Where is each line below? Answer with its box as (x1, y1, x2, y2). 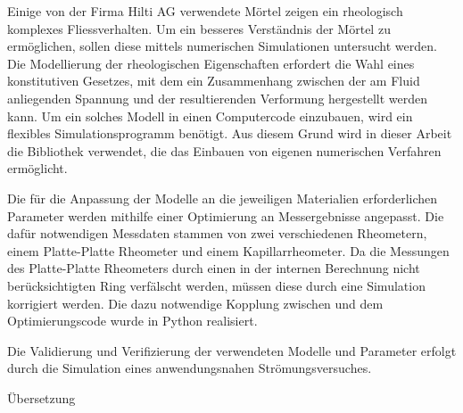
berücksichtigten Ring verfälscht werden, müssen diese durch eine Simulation (7, 276, 426, 294)
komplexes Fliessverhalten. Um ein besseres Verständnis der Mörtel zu (7, 19, 391, 37)
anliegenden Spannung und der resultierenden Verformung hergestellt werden (7, 88, 428, 107)
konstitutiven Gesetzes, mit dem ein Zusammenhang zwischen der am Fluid (7, 71, 420, 90)
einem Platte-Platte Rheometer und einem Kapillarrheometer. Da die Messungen (7, 241, 450, 260)
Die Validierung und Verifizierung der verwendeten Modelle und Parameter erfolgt (7, 341, 457, 359)
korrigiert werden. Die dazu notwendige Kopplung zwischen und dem (7, 293, 384, 312)
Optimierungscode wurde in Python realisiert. (7, 311, 258, 330)
